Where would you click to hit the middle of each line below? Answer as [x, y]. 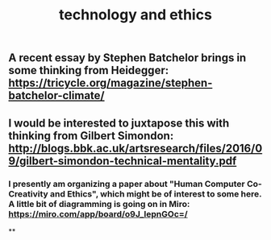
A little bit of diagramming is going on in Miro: [99, 204]
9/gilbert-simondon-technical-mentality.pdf [123, 161]
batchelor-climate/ [56, 95]
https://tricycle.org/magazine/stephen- [110, 83]
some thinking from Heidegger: [89, 70]
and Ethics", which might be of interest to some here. [156, 193]
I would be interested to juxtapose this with [119, 123]
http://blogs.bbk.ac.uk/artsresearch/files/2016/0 [135, 148]
